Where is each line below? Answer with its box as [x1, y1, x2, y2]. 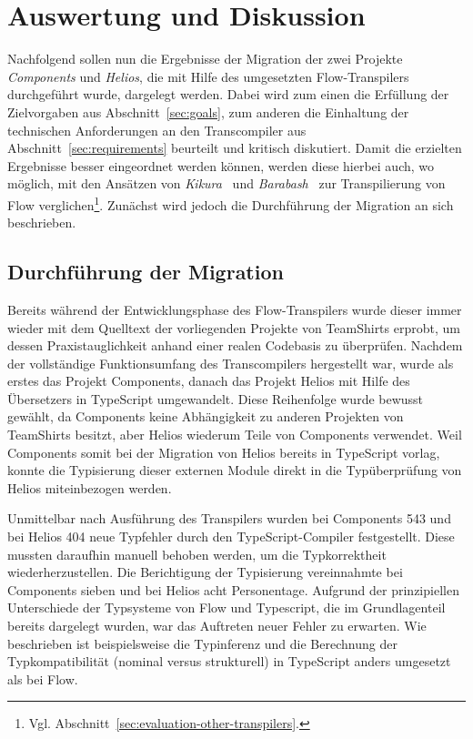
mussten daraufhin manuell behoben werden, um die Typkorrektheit [7, 544, 387, 563]
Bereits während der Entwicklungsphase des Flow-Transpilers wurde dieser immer [7, 299, 462, 319]
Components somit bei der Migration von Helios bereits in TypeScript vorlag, [7, 442, 440, 461]
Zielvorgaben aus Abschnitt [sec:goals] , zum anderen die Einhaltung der [7, 102, 409, 121]
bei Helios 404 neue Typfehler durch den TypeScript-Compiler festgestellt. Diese [7, 527, 455, 546]
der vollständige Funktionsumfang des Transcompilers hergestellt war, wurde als [7, 353, 454, 372]
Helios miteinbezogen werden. [7, 478, 172, 497]
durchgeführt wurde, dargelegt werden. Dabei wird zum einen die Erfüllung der [7, 85, 449, 104]
